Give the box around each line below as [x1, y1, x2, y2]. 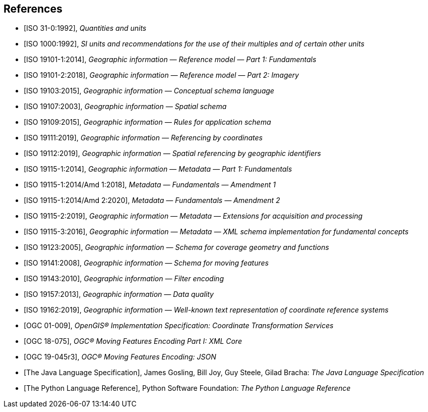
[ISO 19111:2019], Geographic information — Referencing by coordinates [24, 133, 263, 142]
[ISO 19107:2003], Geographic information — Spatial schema [24, 102, 227, 111]
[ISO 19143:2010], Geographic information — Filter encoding [24, 274, 224, 283]
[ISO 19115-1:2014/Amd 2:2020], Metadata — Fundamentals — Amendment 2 [24, 196, 280, 205]
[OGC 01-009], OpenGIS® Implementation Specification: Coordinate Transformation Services [24, 321, 334, 330]
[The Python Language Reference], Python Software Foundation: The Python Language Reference [24, 384, 351, 393]
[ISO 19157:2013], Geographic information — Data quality [24, 290, 214, 299]
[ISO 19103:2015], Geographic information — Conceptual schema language [24, 86, 274, 95]
